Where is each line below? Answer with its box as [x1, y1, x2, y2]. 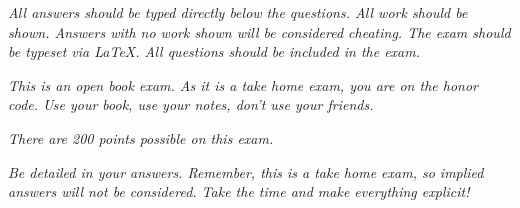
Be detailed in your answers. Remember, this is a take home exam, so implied [8, 161, 484, 182]
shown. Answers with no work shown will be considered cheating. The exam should [8, 21, 511, 42]
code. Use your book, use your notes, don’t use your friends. [8, 94, 374, 115]
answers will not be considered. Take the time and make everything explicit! [8, 181, 470, 202]
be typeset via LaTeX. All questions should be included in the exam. [8, 41, 421, 62]
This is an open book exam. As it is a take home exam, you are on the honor [8, 74, 478, 95]
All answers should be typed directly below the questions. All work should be [8, 2, 468, 22]
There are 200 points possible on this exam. [8, 127, 274, 148]
